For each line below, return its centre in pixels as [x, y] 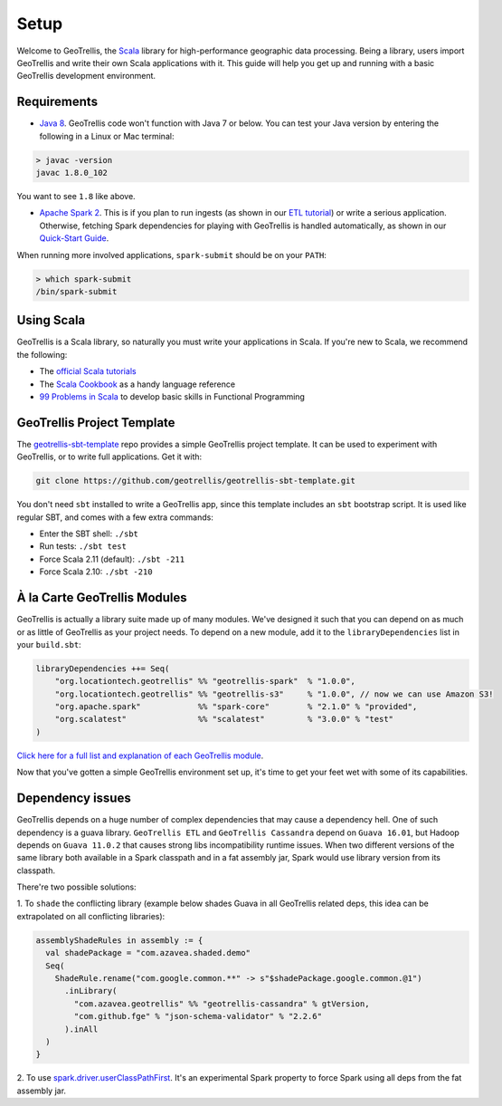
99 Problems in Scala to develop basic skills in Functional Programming [172, 396]
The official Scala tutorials [88, 371]
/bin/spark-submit [76, 291]
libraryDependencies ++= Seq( [103, 668]
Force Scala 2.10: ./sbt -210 [96, 572]
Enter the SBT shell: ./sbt [89, 534]
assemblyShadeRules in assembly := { [119, 940]
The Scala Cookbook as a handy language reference [137, 384]
